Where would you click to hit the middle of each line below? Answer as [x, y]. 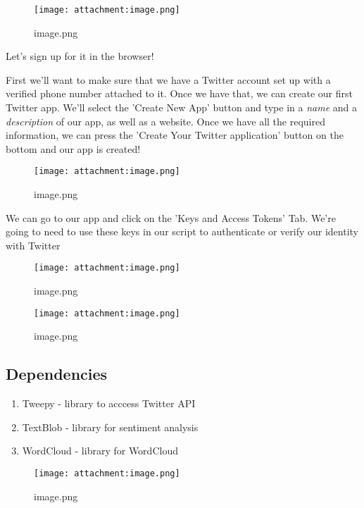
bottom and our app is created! [73, 148]
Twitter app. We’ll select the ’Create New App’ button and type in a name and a [181, 107]
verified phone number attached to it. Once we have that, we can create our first [179, 93]
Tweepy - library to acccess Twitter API [109, 403]
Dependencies [57, 374]
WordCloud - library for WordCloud [100, 451]
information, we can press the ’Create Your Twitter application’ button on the [175, 135]
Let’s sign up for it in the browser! [80, 56]
